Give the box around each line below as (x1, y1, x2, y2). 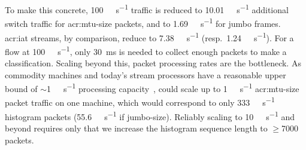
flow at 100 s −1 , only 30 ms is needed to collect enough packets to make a (5, 43, 287, 57)
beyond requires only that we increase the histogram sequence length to (5, 121, 268, 134)
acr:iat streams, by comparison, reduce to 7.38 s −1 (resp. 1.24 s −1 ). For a (5, 29, 294, 44)
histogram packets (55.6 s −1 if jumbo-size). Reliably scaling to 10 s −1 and (5, 108, 295, 123)
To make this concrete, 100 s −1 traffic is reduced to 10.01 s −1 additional (5, 2, 289, 16)
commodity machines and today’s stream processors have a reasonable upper (5, 68, 286, 81)
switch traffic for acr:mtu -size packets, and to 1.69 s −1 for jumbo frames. (5, 16, 281, 29)
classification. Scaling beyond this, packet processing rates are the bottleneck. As (5, 57, 301, 69)
